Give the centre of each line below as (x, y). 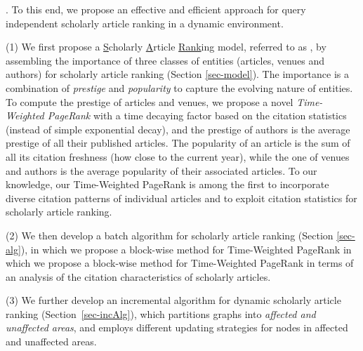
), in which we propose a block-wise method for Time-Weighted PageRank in (186, 249)
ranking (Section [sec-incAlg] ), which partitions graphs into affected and (161, 313)
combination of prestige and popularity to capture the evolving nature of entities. (179, 87)
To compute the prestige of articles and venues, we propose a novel (150, 101)
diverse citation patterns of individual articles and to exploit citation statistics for (181, 198)
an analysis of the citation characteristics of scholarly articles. (138, 276)
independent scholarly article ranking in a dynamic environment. (145, 23)
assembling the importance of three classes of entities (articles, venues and (165, 60)
